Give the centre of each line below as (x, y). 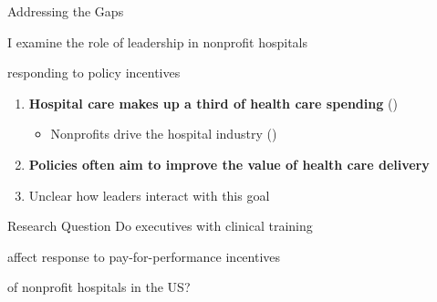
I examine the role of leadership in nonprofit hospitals (157, 42)
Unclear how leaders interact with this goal (149, 195)
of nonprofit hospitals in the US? (99, 287)
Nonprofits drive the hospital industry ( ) (164, 134)
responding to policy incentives (94, 73)
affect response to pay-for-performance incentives (144, 256)
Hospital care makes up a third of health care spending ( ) (213, 103)
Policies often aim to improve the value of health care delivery (229, 164)
